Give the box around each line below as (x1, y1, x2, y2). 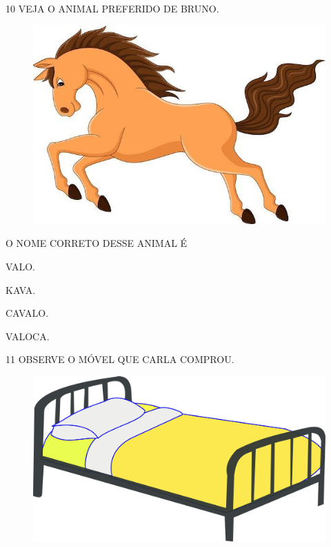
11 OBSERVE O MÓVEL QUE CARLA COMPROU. (6, 352, 234, 367)
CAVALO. (6, 306, 49, 320)
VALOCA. (6, 328, 50, 343)
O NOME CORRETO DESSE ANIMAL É (6, 236, 188, 250)
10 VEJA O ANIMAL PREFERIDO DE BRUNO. (6, 1, 219, 15)
